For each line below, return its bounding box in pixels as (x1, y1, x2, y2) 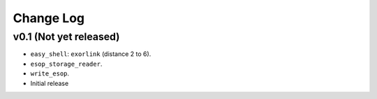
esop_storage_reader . (30, 60, 103, 68)
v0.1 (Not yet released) (13, 30, 120, 43)
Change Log (13, 10, 85, 26)
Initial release (30, 79, 69, 87)
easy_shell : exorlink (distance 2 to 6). (30, 50, 151, 58)
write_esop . (30, 69, 70, 78)
